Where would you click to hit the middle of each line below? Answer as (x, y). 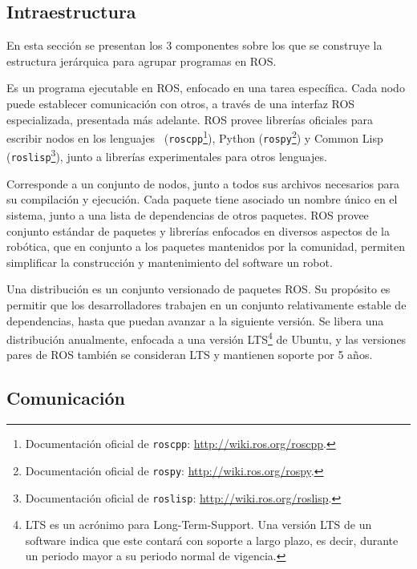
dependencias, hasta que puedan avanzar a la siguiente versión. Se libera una (195, 320)
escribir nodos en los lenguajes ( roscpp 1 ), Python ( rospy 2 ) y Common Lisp (195, 137)
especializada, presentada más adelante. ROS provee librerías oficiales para (190, 119)
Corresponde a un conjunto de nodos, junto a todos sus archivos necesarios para (203, 183)
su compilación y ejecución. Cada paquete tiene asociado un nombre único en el (202, 199)
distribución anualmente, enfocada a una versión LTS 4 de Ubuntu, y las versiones (206, 338)
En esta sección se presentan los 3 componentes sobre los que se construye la (194, 45)
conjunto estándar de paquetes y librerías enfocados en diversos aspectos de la (198, 230)
